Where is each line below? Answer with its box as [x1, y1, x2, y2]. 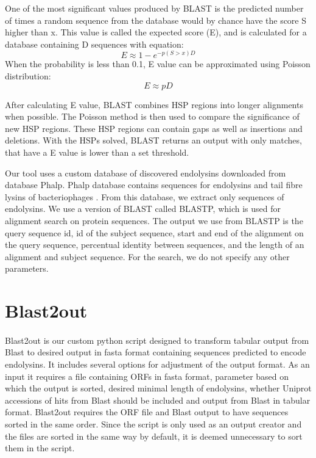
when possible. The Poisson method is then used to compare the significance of [5, 110, 300, 123]
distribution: [5, 69, 51, 82]
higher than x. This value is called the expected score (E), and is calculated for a [5, 26, 307, 38]
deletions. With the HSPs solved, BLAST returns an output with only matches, [5, 134, 302, 147]
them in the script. [5, 442, 75, 454]
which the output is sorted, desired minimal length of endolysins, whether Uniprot [5, 382, 312, 394]
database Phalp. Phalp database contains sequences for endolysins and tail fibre [5, 178, 303, 191]
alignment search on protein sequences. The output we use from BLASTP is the [5, 214, 303, 227]
